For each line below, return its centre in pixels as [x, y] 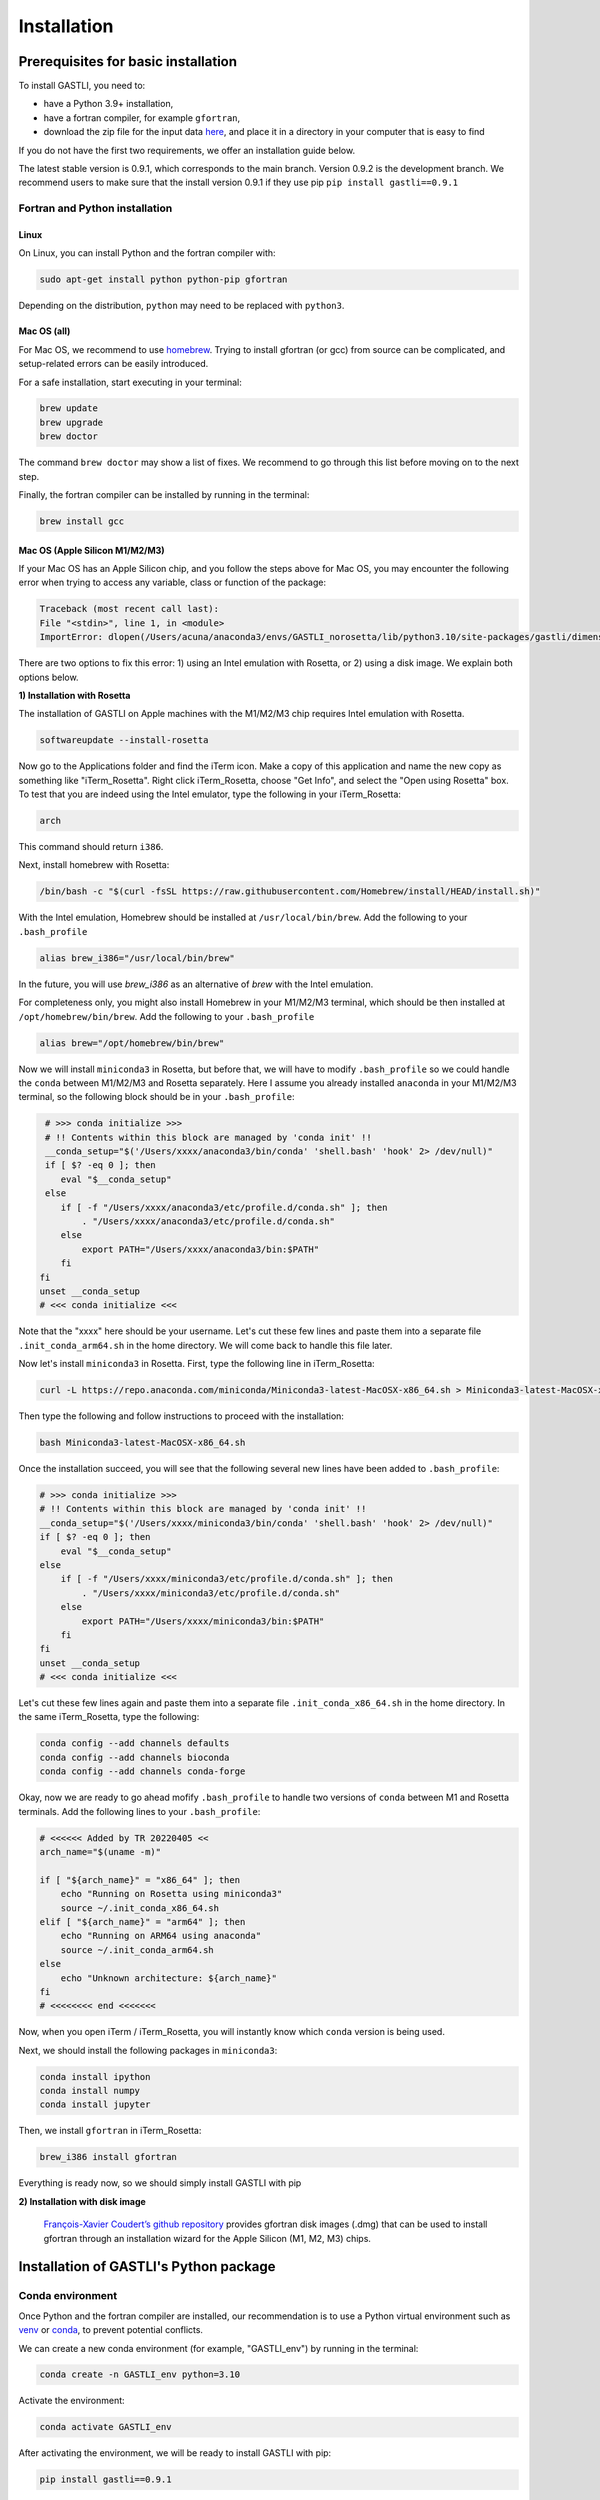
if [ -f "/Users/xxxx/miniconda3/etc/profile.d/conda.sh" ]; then [227, 1579]
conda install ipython [95, 2076]
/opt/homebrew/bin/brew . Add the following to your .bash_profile [166, 1016]
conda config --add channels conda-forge [142, 1771]
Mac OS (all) [44, 331]
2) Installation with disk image [82, 2201]
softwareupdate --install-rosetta [124, 740]
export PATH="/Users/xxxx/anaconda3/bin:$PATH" [200, 1249]
